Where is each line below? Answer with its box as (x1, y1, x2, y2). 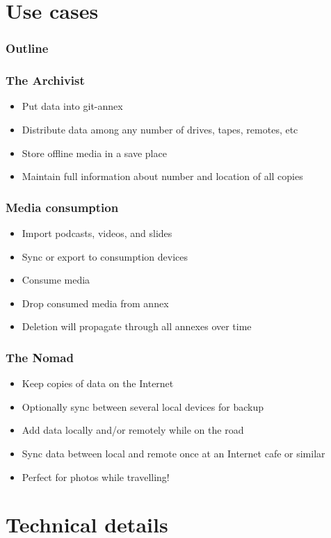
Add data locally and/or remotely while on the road (22, 423, 244, 437)
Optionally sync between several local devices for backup (22, 399, 264, 414)
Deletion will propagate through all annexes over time (22, 319, 252, 334)
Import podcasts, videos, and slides (22, 226, 172, 241)
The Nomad (6, 348, 74, 366)
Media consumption (6, 198, 119, 215)
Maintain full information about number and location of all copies (22, 169, 303, 184)
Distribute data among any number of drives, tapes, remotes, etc (22, 122, 298, 137)
